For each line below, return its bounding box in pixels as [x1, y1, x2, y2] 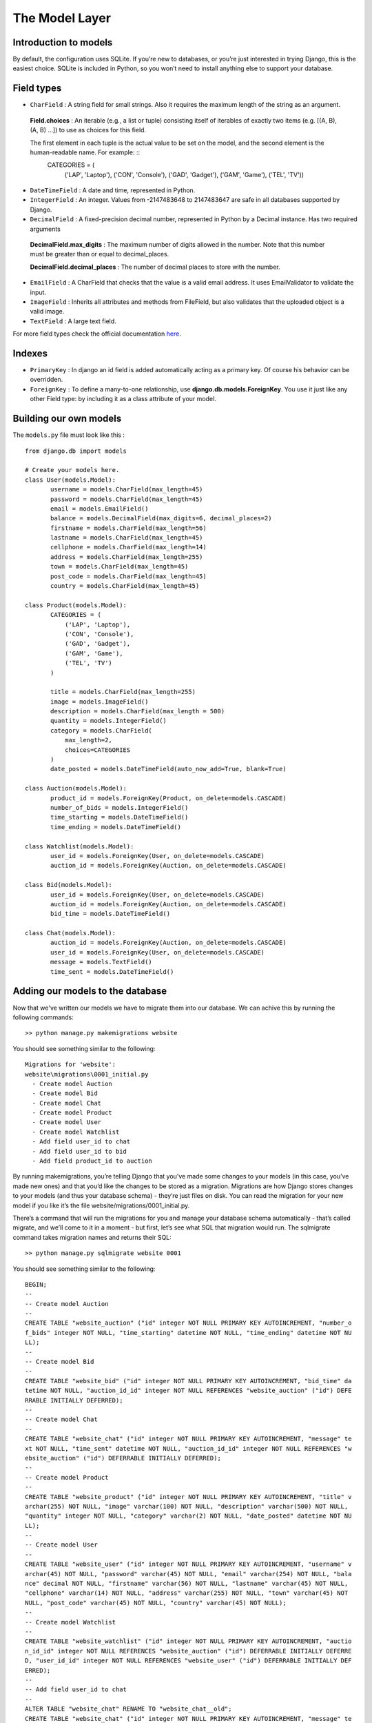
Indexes [12, 347, 48, 359]
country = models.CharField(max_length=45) [50, 582, 200, 590]
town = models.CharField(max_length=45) [50, 562, 189, 571]
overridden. [30, 376, 63, 384]
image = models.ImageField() [50, 697, 149, 706]
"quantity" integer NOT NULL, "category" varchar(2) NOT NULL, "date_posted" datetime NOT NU [25, 1512, 352, 1520]
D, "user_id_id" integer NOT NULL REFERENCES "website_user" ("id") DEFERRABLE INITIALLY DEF [25, 1657, 352, 1664]
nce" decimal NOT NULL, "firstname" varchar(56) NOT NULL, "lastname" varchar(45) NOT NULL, [25, 1580, 349, 1588]
